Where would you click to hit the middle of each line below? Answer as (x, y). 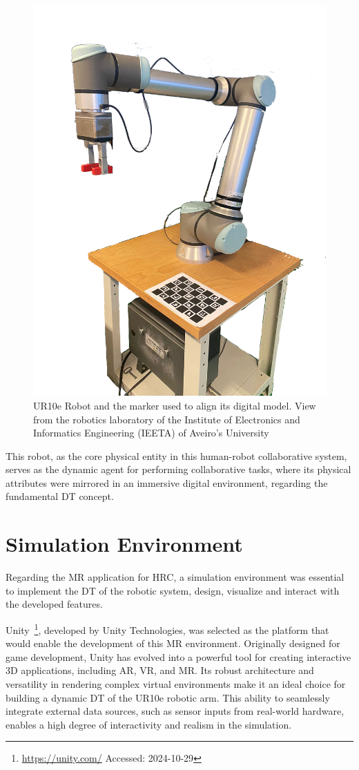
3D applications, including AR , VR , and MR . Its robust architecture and (160, 670)
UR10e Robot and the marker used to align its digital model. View (175, 405)
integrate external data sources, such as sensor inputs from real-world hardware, (175, 711)
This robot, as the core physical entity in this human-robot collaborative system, (176, 455)
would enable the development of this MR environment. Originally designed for (173, 643)
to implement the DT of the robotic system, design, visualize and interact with (173, 590)
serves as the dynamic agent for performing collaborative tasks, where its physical (178, 469)
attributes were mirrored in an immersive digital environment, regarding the (167, 482)
